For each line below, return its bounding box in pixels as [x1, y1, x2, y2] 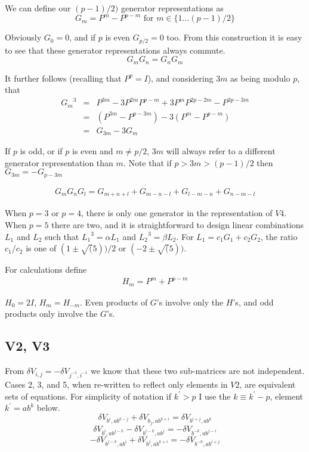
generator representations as [120, 2, 224, 14]
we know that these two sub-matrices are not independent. [91, 364, 305, 377]
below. [36, 401, 60, 414]
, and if [69, 31, 96, 43]
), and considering [147, 71, 214, 84]
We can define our [5, 2, 71, 14]
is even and [72, 145, 113, 157]
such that [45, 230, 79, 242]
